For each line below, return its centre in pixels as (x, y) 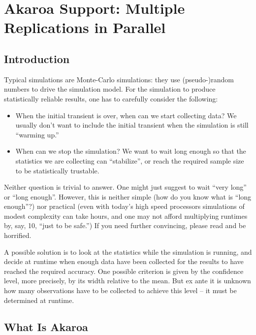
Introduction (37, 58)
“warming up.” (37, 134)
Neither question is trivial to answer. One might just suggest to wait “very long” (125, 187)
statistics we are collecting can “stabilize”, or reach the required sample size (130, 160)
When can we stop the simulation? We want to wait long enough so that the (131, 151)
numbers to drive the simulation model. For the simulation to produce (110, 89)
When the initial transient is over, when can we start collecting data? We (126, 115)
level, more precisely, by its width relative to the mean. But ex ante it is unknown (128, 281)
